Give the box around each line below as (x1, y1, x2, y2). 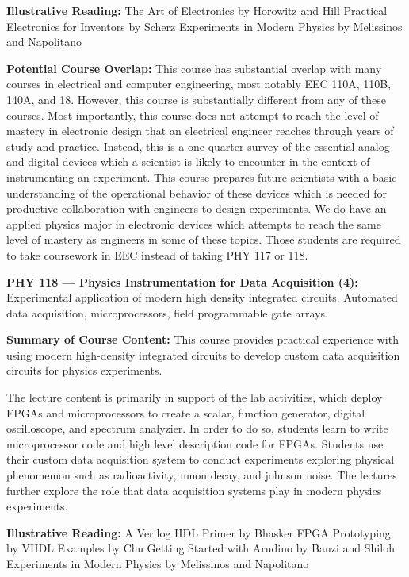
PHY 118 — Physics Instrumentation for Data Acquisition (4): (6, 273, 358, 290)
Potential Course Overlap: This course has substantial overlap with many (6, 60, 382, 76)
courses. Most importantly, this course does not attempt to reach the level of (6, 106, 379, 123)
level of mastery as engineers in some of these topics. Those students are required (6, 231, 401, 248)
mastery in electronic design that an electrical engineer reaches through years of (6, 122, 394, 139)
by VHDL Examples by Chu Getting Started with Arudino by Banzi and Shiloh (6, 540, 395, 556)
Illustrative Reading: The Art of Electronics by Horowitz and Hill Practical (6, 2, 388, 18)
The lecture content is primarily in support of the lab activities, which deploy (6, 389, 383, 406)
